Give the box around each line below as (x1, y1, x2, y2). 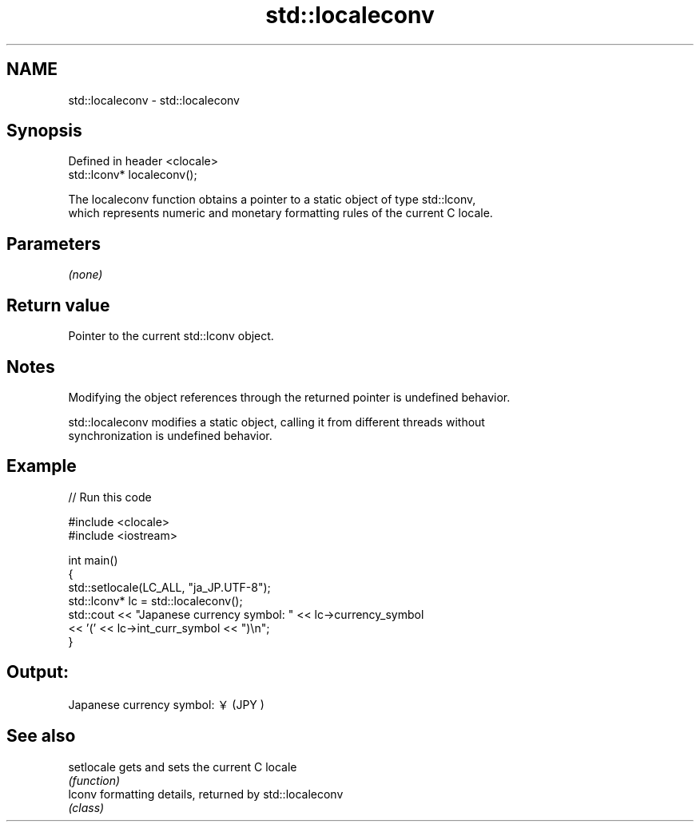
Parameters (6, 233, 101, 254)
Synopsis (6, 121, 82, 141)
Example (6, 456, 77, 477)
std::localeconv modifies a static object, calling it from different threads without (68, 414, 485, 429)
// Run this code (68, 489, 152, 504)
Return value (6, 295, 110, 315)
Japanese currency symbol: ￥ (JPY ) (68, 697, 264, 711)
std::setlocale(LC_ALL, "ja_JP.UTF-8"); (68, 580, 271, 594)
